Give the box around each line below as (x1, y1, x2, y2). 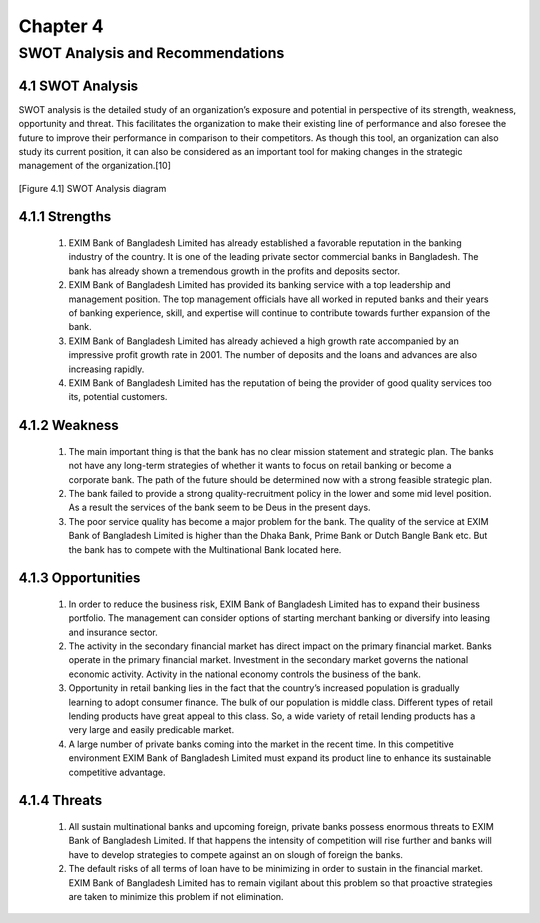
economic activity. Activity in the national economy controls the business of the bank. (68, 668, 422, 680)
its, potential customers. (68, 391, 168, 403)
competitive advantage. (68, 766, 166, 778)
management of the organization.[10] (18, 160, 172, 172)
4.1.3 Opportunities (18, 570, 141, 587)
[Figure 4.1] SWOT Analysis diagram (18, 182, 167, 194)
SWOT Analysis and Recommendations (18, 44, 285, 62)
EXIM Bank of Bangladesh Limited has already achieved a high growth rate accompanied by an (68, 335, 459, 347)
